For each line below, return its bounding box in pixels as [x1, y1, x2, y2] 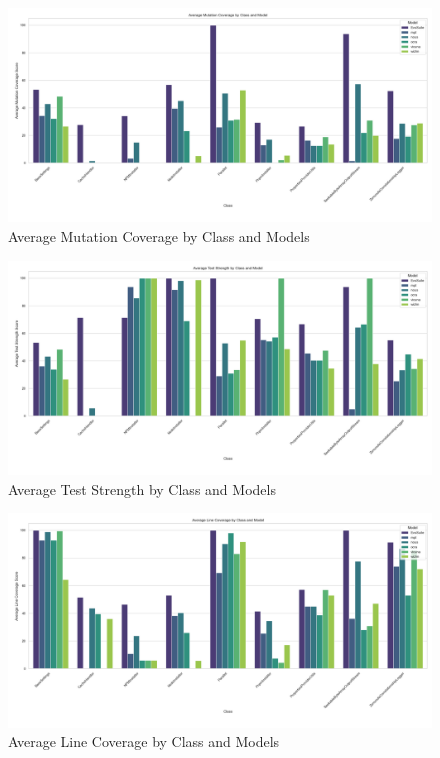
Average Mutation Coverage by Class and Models [8, 226, 310, 247]
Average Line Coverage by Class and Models [8, 731, 280, 752]
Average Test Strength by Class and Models [8, 478, 276, 499]
